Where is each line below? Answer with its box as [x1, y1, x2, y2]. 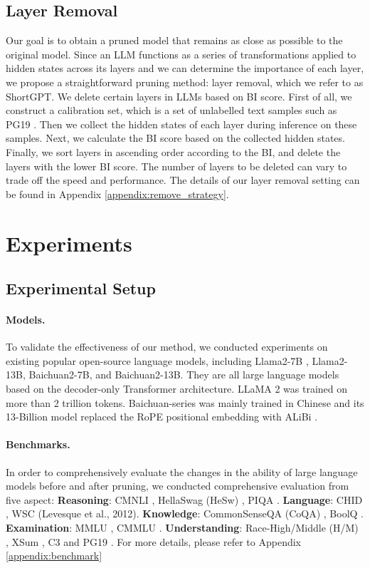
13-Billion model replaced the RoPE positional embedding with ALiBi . [6, 409, 318, 424]
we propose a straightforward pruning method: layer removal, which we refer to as [6, 74, 364, 89]
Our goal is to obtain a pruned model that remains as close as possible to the [6, 33, 343, 48]
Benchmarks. [6, 437, 70, 452]
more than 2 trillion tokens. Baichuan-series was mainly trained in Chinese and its [6, 395, 364, 410]
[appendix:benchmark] [6, 548, 102, 563]
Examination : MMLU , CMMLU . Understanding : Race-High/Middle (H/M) [6, 520, 359, 535]
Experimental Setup [6, 277, 156, 299]
